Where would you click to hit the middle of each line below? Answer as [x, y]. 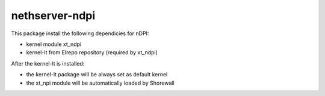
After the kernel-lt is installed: [48, 63]
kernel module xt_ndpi [54, 44]
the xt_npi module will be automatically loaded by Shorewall [100, 83]
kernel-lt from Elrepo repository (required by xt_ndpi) [92, 52]
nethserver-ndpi [53, 16]
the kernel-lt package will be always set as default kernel [97, 75]
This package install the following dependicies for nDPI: [80, 33]
